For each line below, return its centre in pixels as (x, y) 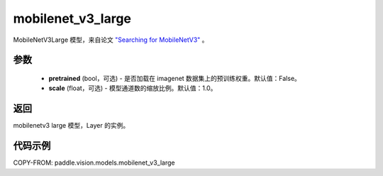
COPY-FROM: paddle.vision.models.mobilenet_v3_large (94, 163)
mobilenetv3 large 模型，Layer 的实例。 (71, 126)
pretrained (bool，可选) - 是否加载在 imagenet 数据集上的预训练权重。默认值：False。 (175, 78)
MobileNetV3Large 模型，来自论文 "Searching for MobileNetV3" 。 (111, 40)
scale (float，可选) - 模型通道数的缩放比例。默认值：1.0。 (133, 88)
